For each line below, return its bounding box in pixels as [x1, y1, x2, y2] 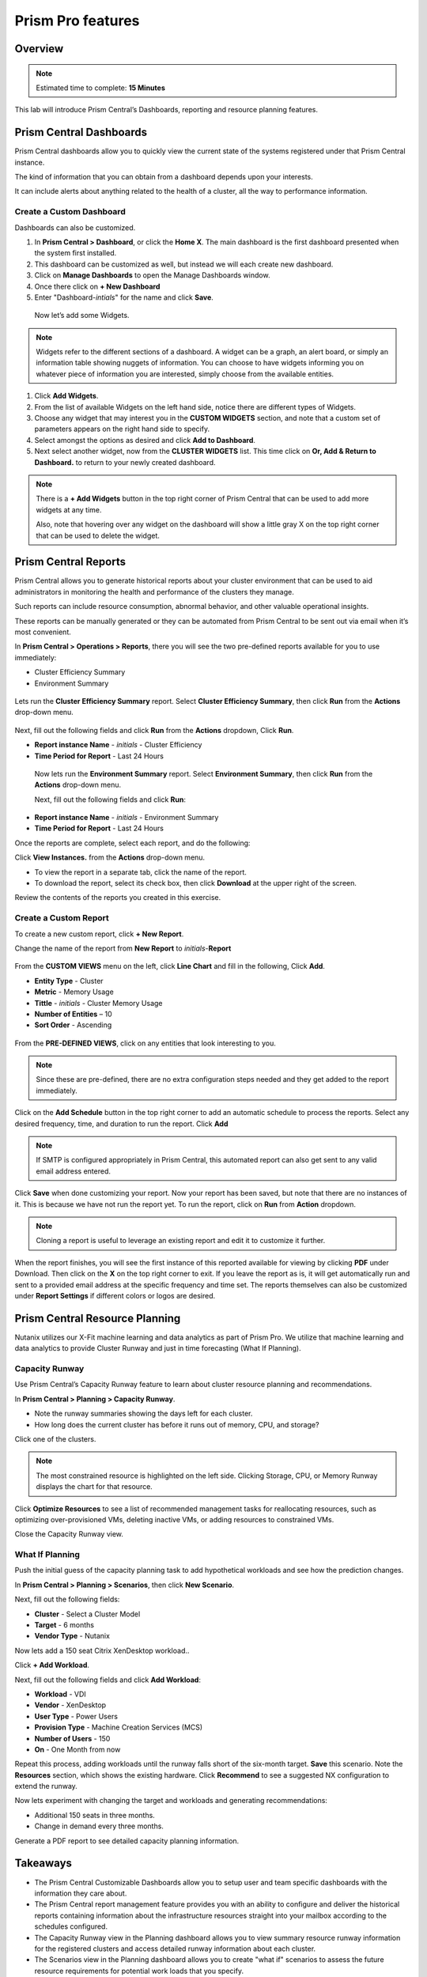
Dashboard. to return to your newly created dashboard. [34, 457, 216, 467]
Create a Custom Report [14, 913, 110, 924]
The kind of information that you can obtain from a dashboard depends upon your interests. [14, 172, 314, 182]
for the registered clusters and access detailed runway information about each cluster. [34, 1944, 316, 1953]
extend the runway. [14, 1782, 78, 1791]
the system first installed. [34, 248, 117, 258]
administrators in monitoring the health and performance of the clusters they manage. [14, 587, 294, 596]
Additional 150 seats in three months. [34, 1810, 156, 1820]
